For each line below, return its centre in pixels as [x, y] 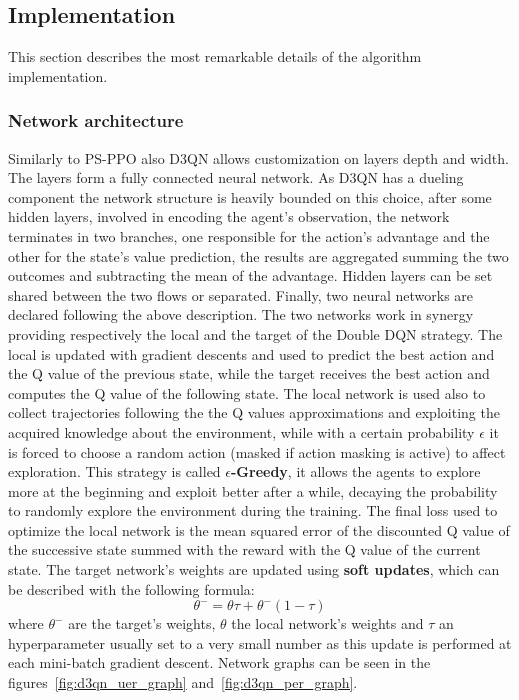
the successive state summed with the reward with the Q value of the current [244, 549]
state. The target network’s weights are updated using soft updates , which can [254, 569]
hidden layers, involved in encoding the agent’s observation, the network [229, 216]
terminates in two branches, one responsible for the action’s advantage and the [249, 235]
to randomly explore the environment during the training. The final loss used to [253, 510]
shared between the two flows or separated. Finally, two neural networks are [241, 294]
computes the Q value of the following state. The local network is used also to [247, 392]
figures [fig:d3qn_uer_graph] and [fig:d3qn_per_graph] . [183, 682]
